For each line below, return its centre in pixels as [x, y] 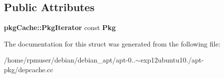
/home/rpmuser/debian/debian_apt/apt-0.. [70, 60]
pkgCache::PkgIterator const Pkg [60, 27]
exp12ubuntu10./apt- [172, 60]
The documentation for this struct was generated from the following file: [112, 43]
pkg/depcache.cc [29, 69]
